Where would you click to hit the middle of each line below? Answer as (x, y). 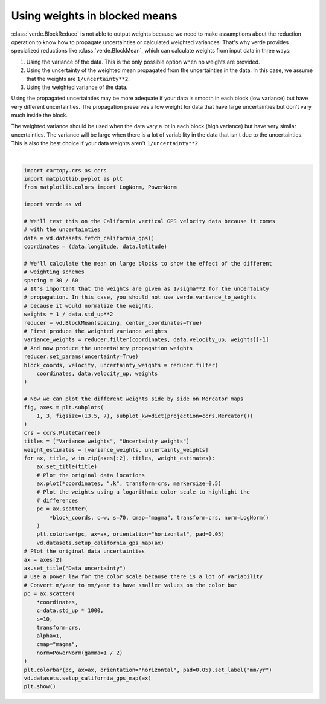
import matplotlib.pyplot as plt (73, 179)
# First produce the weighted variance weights (95, 331)
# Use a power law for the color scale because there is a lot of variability (143, 577)
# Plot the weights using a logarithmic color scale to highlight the (143, 492)
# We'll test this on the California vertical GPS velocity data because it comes (150, 221)
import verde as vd (53, 204)
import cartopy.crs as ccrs (65, 170)
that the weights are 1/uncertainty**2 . (78, 79)
